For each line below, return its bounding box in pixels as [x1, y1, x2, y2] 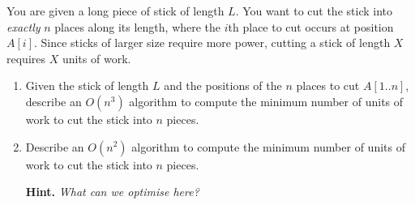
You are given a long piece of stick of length [6, 2, 225, 19]
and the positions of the [164, 77, 282, 94]
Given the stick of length [25, 77, 149, 94]
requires [6, 49, 45, 66]
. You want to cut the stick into [235, 2, 392, 19]
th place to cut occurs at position [228, 18, 394, 35]
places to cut [296, 77, 360, 94]
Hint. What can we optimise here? [25, 183, 199, 200]
